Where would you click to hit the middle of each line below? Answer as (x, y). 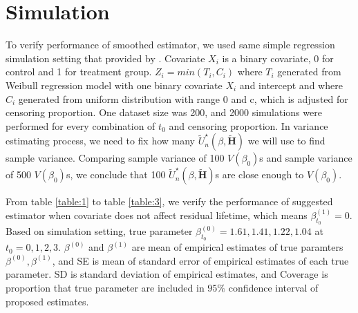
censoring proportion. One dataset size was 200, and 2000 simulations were (164, 112)
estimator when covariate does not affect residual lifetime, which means (157, 215)
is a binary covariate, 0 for (278, 58)
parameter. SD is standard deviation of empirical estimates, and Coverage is (167, 274)
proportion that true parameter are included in (105, 288)
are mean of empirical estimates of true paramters (237, 247)
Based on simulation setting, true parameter (99, 231)
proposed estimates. (47, 301)
